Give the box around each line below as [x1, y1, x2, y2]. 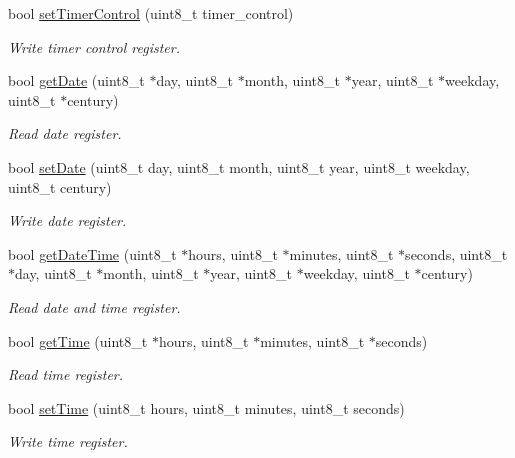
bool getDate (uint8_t [8, 70, 145, 91]
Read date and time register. [8, 296, 181, 317]
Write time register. [8, 431, 128, 452]
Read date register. [8, 123, 122, 144]
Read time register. [8, 364, 124, 385]
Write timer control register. [8, 36, 180, 57]
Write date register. [8, 210, 127, 231]
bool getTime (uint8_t [8, 330, 148, 351]
